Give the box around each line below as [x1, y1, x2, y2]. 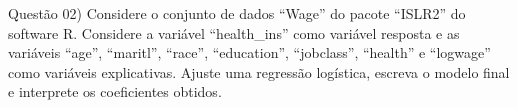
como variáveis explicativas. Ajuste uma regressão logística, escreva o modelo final [8, 61, 510, 82]
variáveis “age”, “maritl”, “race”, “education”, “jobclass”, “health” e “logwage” [8, 42, 491, 63]
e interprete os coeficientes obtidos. [8, 81, 222, 102]
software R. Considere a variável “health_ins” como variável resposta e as [8, 22, 460, 43]
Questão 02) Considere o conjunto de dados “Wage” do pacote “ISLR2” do [8, 3, 466, 23]
